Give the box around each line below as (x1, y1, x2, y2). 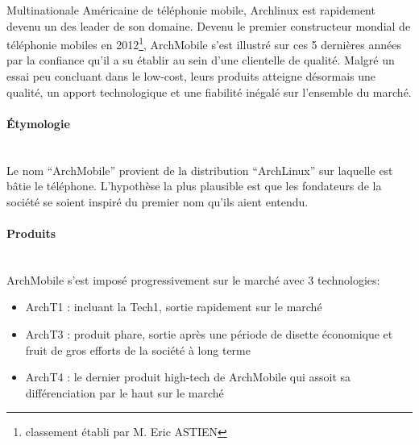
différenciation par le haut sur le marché (25, 384, 224, 401)
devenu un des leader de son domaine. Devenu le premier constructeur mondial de (6, 17, 411, 34)
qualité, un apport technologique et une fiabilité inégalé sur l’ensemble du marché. (6, 83, 412, 100)
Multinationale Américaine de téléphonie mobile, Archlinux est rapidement (6, 2, 375, 18)
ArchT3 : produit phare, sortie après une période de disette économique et (25, 325, 393, 342)
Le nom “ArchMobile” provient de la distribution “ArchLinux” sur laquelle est (6, 161, 393, 178)
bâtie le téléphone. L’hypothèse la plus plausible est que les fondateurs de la (6, 177, 382, 194)
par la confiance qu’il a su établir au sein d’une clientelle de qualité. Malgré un (6, 52, 395, 69)
